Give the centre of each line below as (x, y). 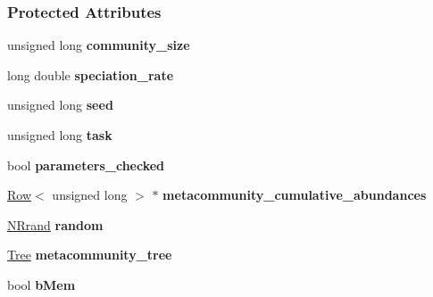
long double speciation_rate (91, 74)
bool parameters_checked (86, 165)
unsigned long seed (60, 105)
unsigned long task (60, 135)
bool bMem (42, 284)
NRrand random (55, 224)
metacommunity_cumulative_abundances (295, 195)
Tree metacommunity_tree (90, 255)
